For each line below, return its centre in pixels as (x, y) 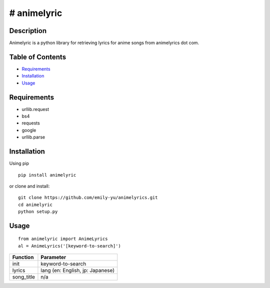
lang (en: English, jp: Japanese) (78, 270)
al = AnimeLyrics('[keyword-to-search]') (69, 246)
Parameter (53, 257)
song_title (23, 277)
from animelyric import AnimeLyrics (63, 239)
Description (28, 31)
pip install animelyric (47, 175)
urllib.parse (33, 137)
